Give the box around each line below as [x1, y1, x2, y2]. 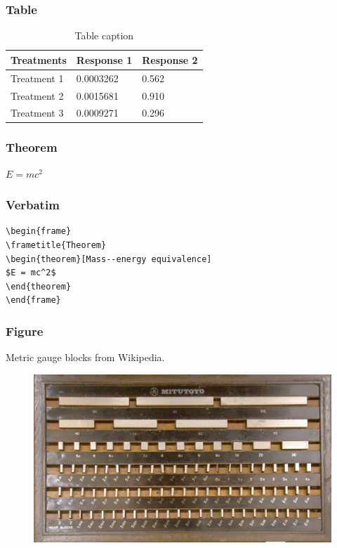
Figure [6, 322, 44, 339]
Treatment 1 [11, 70, 64, 85]
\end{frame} [6, 295, 61, 306]
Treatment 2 [11, 88, 64, 103]
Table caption [74, 28, 134, 43]
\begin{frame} [6, 226, 72, 237]
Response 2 [142, 52, 198, 67]
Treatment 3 [11, 105, 64, 120]
